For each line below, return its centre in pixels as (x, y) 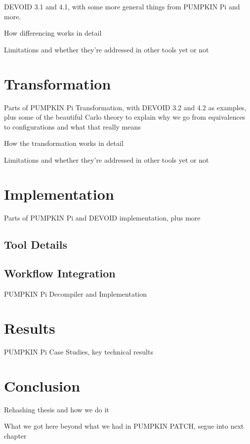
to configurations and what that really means (72, 126)
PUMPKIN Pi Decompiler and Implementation (76, 294)
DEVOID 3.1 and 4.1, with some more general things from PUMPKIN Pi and (122, 6)
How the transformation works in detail (64, 143)
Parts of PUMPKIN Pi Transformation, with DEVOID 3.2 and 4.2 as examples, (125, 107)
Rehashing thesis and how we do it (57, 409)
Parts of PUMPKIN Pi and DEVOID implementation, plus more (102, 217)
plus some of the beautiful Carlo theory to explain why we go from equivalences (125, 117)
